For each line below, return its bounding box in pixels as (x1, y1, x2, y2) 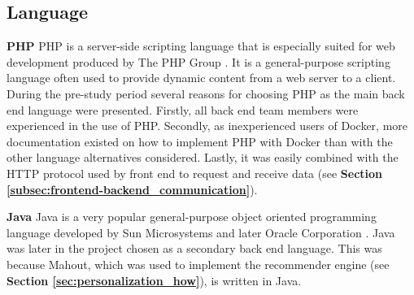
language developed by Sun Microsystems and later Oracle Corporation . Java (7, 223, 395, 241)
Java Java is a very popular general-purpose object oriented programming (7, 208, 377, 225)
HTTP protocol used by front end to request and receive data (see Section (7, 164, 383, 181)
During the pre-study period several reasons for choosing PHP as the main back (7, 85, 405, 102)
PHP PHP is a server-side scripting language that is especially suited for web (7, 37, 395, 54)
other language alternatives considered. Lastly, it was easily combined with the (7, 149, 399, 166)
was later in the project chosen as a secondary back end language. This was (7, 240, 382, 257)
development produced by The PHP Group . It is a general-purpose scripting (7, 53, 390, 70)
